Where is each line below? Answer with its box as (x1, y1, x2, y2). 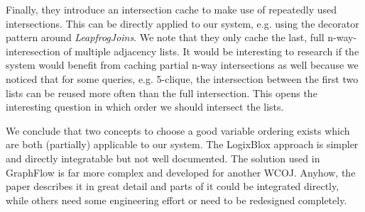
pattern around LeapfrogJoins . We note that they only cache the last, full (6, 30, 325, 45)
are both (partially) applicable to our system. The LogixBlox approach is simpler (6, 137, 359, 152)
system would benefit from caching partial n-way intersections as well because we (6, 57, 359, 72)
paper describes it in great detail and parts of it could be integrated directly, (6, 179, 339, 194)
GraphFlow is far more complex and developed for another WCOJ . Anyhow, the (6, 164, 356, 179)
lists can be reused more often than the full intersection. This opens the (6, 85, 317, 100)
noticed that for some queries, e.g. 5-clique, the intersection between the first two (6, 71, 359, 86)
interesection (6, 43, 60, 58)
